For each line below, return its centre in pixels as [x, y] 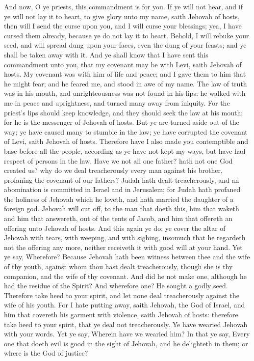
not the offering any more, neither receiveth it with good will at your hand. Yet [123, 247]
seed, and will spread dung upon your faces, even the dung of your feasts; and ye [125, 45]
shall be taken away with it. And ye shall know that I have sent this [106, 54]
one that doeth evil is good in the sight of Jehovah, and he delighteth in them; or [126, 343]
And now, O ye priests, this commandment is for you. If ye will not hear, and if [123, 6]
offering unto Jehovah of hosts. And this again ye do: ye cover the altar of [115, 228]
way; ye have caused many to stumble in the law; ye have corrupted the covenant [126, 131]
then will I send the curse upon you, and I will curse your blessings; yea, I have [123, 26]
